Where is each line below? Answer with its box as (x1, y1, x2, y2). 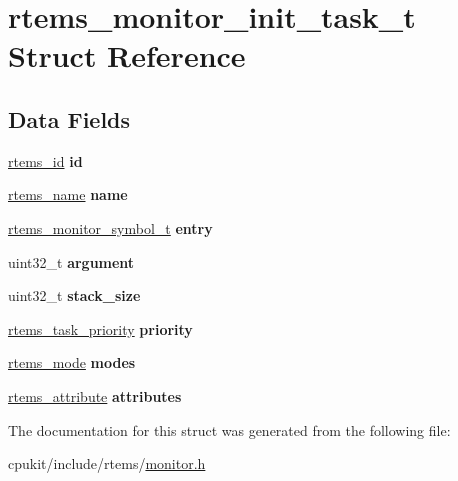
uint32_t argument (8, 251, 135, 272)
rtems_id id (8, 150, 83, 171)
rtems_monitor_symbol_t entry (8, 217, 213, 238)
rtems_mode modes (8, 352, 136, 373)
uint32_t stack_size (8, 285, 141, 306)
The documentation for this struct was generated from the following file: (8, 419, 451, 440)
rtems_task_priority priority (8, 318, 193, 339)
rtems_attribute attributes (8, 385, 182, 406)
